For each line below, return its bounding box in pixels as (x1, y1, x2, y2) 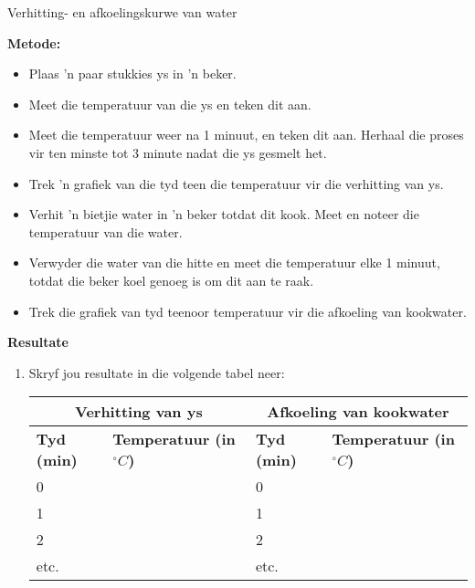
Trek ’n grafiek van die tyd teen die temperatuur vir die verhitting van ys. (28, 173, 444, 193)
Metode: (7, 33, 61, 52)
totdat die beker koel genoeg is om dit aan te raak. (28, 270, 314, 289)
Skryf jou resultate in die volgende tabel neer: (28, 362, 285, 382)
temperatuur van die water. (28, 222, 183, 241)
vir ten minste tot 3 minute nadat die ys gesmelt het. (28, 142, 327, 162)
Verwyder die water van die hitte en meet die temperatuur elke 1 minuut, (28, 253, 440, 272)
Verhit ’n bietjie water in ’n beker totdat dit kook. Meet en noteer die (28, 205, 419, 224)
